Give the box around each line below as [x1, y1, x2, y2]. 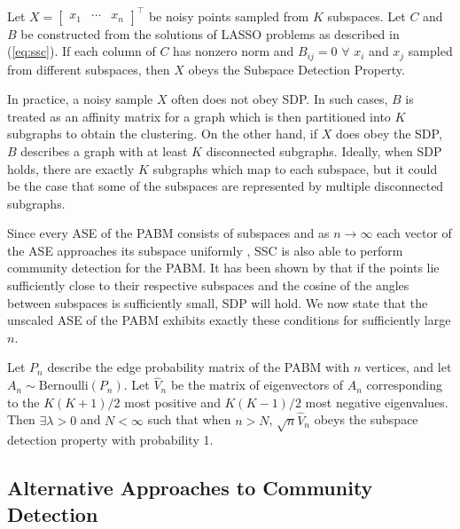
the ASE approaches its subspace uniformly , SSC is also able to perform [7, 241, 403, 259]
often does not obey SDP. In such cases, [171, 90, 388, 108]
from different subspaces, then [7, 59, 170, 78]
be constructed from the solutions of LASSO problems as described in [20, 24, 400, 43]
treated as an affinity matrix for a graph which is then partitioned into [7, 107, 391, 125]
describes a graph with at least [20, 141, 188, 160]
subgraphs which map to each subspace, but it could [152, 159, 438, 178]
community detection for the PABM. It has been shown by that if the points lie [7, 258, 440, 277]
